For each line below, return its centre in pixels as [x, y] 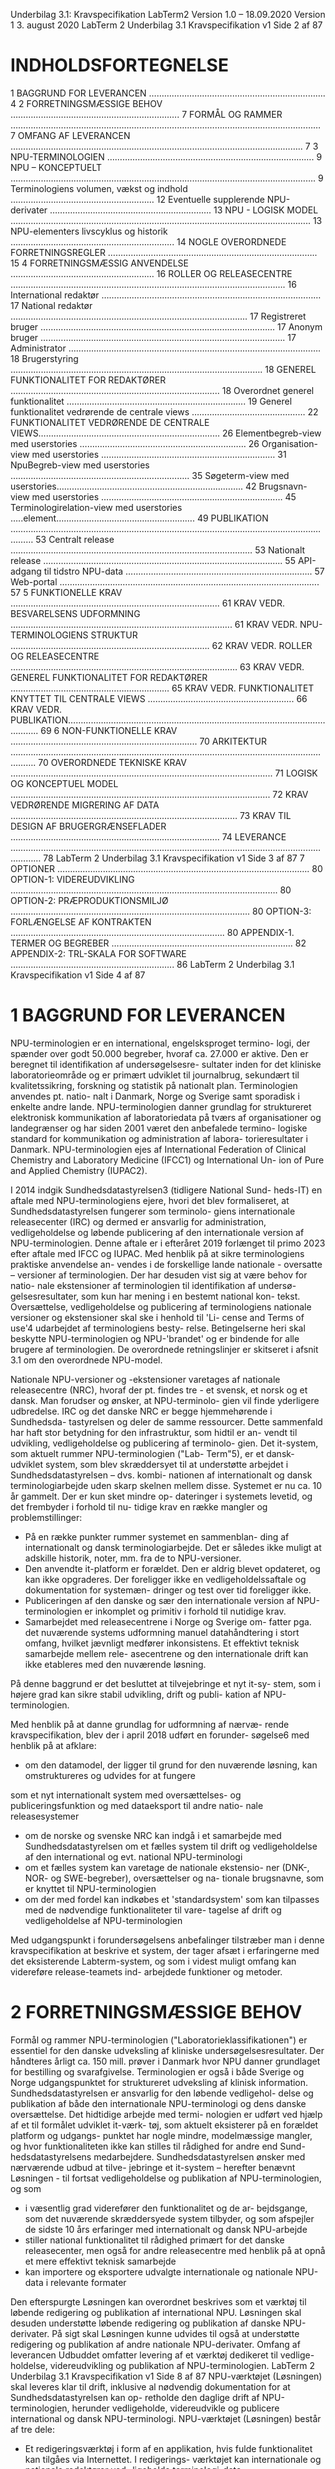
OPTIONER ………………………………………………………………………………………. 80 [166, 868]
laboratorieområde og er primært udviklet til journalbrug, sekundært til [155, 1075]
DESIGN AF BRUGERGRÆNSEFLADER [88, 826]
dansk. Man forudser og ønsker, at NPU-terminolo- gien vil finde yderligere [165, 1400]
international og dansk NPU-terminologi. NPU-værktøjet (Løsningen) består [166, 2418]
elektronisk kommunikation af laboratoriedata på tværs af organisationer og [166, 1117]
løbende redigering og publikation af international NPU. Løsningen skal [156, 2312]
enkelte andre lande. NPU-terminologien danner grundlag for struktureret [161, 1106]
